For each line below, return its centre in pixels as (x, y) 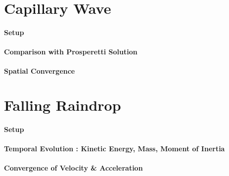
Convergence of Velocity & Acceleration (73, 168)
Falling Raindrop (63, 105)
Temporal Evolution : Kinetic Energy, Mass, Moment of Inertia (114, 149)
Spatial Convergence (40, 71)
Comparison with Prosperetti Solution (71, 52)
